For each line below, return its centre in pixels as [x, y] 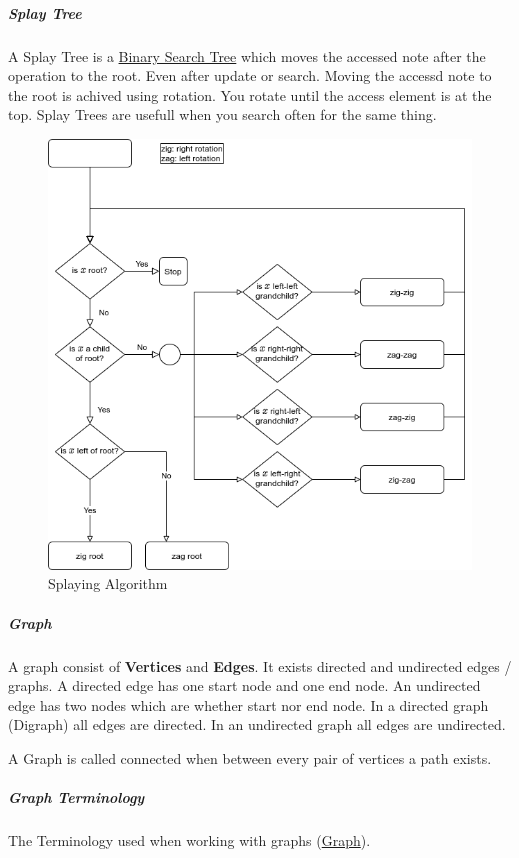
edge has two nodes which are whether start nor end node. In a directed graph [248, 704]
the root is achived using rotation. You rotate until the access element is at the [250, 94]
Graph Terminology [76, 797]
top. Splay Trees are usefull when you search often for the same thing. [222, 114]
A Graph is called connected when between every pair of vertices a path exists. [250, 758]
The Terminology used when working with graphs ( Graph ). [189, 840]
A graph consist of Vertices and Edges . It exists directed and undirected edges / [260, 665]
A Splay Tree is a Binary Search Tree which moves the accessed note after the [247, 55]
